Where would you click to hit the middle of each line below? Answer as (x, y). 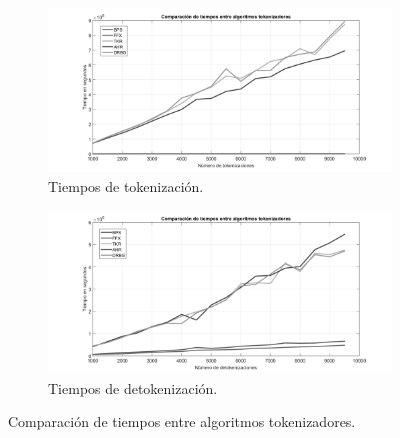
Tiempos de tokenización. (126, 185)
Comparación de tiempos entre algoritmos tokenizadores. (182, 421)
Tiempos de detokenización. (133, 387)
